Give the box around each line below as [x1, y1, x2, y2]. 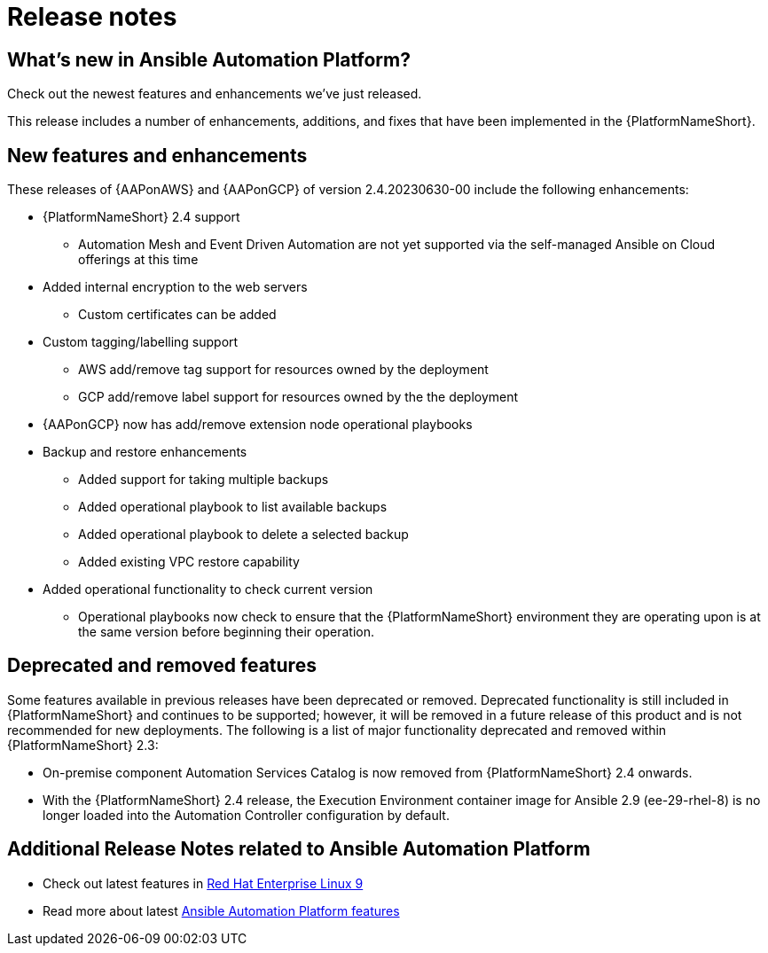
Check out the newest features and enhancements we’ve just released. [7, 86, 422, 102]
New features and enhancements [7, 144, 308, 167]
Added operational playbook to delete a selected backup [78, 527, 409, 543]
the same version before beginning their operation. [78, 624, 375, 640]
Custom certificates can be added [78, 307, 277, 323]
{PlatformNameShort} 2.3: [7, 737, 159, 753]
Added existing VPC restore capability [78, 554, 300, 570]
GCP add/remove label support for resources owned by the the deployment [78, 389, 519, 405]
